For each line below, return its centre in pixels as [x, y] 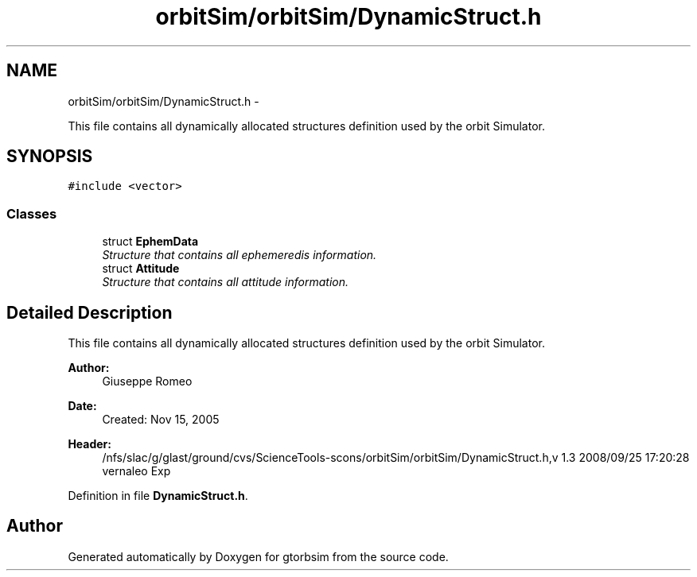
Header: [90, 444]
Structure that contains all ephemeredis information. [239, 255]
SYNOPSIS [50, 157]
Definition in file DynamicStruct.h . [158, 496]
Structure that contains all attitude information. [226, 282]
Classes [32, 213]
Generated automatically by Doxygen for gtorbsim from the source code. [258, 556]
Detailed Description [90, 312]
